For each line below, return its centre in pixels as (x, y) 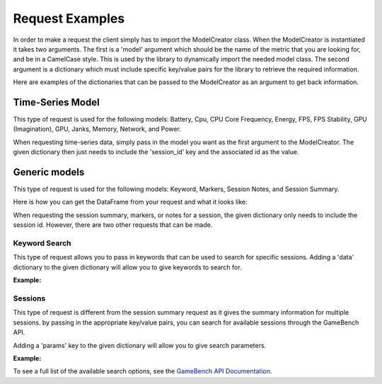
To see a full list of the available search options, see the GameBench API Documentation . (143, 371)
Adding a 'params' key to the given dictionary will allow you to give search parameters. (140, 345)
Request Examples (69, 18)
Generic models (49, 172)
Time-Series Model (56, 102)
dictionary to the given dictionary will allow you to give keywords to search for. (127, 267)
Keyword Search (42, 243)
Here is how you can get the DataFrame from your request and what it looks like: (130, 202)
